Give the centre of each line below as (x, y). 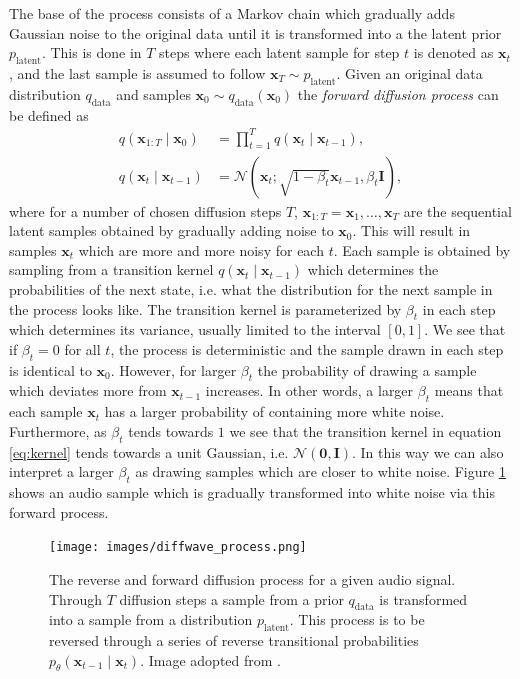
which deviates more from (88, 390)
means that (469, 390)
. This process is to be (357, 619)
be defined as (49, 114)
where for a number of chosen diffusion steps (145, 210)
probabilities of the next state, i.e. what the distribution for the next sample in (251, 288)
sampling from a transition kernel (111, 269)
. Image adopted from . (211, 659)
